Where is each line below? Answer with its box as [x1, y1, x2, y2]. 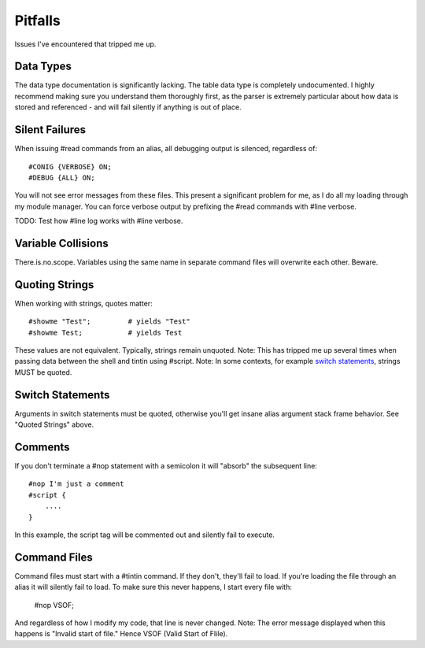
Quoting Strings [14, 278, 94, 291]
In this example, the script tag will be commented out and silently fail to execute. [14, 530, 275, 539]
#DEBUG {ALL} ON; [28, 173, 95, 182]
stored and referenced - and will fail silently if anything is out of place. [14, 102, 242, 112]
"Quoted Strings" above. [14, 420, 94, 429]
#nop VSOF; [34, 600, 74, 609]
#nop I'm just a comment [28, 480, 124, 488]
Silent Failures [14, 123, 87, 137]
